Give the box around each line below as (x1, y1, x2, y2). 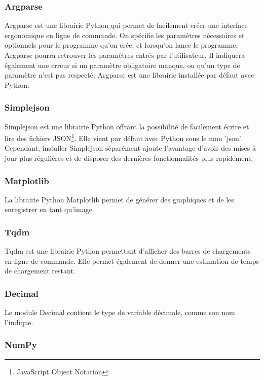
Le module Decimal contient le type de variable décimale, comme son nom (5, 307, 235, 318)
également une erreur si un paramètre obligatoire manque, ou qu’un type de (5, 59, 240, 70)
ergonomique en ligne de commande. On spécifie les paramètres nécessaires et (5, 29, 245, 40)
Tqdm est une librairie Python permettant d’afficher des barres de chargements (5, 246, 251, 256)
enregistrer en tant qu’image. (5, 204, 94, 215)
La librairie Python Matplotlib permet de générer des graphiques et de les (5, 194, 234, 204)
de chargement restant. (5, 265, 76, 276)
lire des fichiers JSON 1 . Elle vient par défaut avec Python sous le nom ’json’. (5, 131, 242, 143)
